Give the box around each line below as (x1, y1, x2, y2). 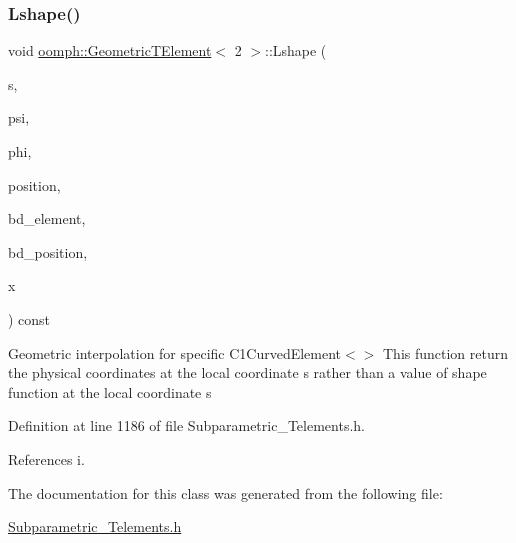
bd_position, (8, 241, 88, 262)
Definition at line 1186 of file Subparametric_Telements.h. (8, 415, 365, 436)
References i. (8, 448, 85, 469)
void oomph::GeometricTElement (8, 40, 212, 61)
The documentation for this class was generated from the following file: (8, 482, 443, 503)
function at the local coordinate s (8, 381, 212, 402)
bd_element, (8, 208, 86, 229)
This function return (383, 342, 509, 363)
